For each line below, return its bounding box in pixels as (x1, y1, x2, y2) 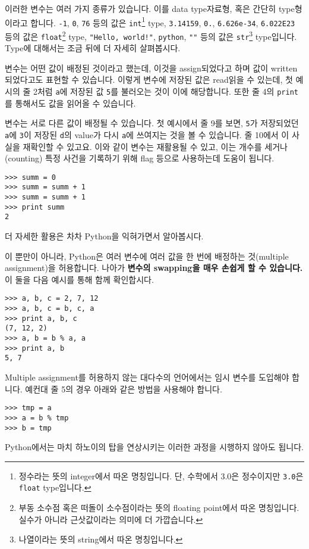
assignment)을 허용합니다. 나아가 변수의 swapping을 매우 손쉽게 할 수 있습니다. (5, 261, 303, 274)
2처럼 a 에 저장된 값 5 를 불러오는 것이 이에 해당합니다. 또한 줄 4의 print (33, 85, 298, 97)
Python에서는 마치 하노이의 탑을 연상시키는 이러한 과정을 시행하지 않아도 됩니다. (5, 441, 304, 453)
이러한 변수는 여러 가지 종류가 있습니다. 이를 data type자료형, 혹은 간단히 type (5, 2, 295, 14)
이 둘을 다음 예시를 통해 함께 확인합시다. (5, 273, 154, 285)
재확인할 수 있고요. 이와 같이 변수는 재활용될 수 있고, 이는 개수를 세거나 (23, 140, 288, 152)
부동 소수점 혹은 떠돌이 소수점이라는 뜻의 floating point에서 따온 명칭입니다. (18, 501, 299, 514)
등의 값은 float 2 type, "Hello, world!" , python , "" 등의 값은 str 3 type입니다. (5, 28, 297, 42)
